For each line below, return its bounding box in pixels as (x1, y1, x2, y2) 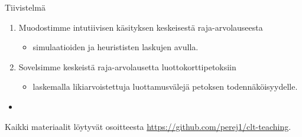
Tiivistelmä (5, 1, 46, 13)
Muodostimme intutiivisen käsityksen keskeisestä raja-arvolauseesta (18, 21, 263, 33)
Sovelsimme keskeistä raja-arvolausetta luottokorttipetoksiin (18, 60, 236, 73)
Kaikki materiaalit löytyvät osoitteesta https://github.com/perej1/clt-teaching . (5, 120, 291, 132)
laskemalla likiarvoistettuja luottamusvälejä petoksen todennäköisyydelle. (33, 80, 298, 93)
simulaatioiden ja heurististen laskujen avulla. (33, 41, 199, 53)
